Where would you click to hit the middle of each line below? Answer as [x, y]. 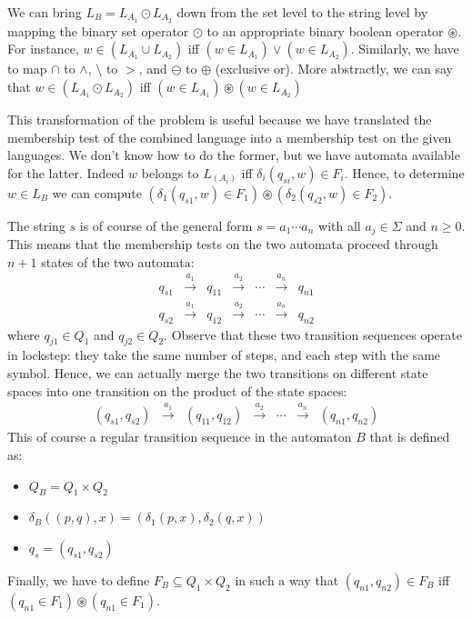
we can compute [97, 192]
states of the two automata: [118, 261]
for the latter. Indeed [66, 172]
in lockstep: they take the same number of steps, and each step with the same [224, 355]
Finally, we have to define [79, 579]
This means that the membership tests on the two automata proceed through [223, 244]
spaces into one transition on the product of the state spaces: [177, 390]
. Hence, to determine [404, 172]
